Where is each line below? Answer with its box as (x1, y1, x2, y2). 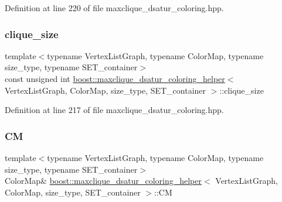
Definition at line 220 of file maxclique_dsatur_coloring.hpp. (5, 2, 224, 13)
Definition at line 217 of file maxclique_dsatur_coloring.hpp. (5, 104, 224, 116)
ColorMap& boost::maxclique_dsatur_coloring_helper (5, 174, 202, 187)
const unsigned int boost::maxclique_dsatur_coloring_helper (5, 73, 225, 84)
